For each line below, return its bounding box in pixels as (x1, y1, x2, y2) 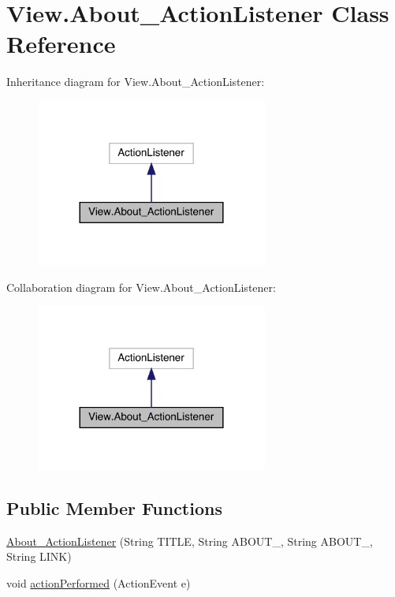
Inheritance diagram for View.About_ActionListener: (6, 73, 265, 90)
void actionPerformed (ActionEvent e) (6, 575, 191, 591)
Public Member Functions (6, 496, 222, 521)
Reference (6, 28, 116, 60)
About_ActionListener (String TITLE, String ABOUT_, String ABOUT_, (6, 532, 373, 549)
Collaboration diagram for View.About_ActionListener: (6, 278, 276, 295)
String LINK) (6, 548, 72, 565)
